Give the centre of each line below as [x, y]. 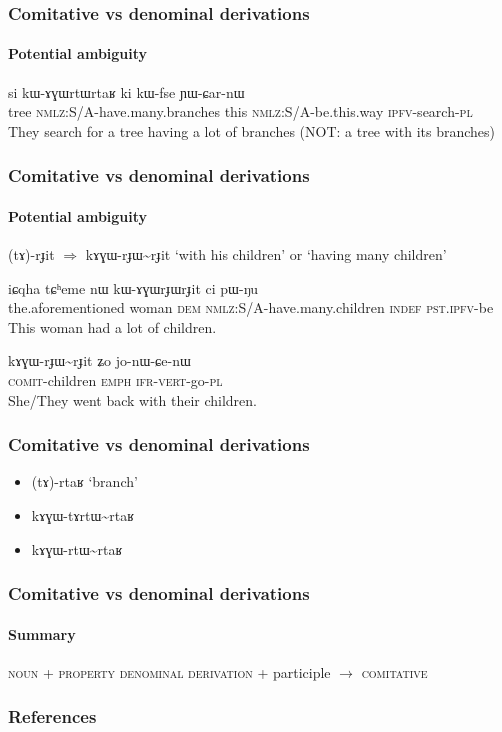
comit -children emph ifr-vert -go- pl [115, 380]
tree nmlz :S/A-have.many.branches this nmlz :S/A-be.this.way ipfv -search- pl [240, 111]
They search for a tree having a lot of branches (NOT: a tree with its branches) [252, 130]
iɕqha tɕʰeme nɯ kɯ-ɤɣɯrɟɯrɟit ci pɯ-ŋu [133, 287]
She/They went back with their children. [132, 399]
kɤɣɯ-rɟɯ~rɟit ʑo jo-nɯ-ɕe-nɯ [99, 360]
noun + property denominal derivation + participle [169, 671]
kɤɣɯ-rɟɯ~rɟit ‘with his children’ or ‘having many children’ [266, 254]
